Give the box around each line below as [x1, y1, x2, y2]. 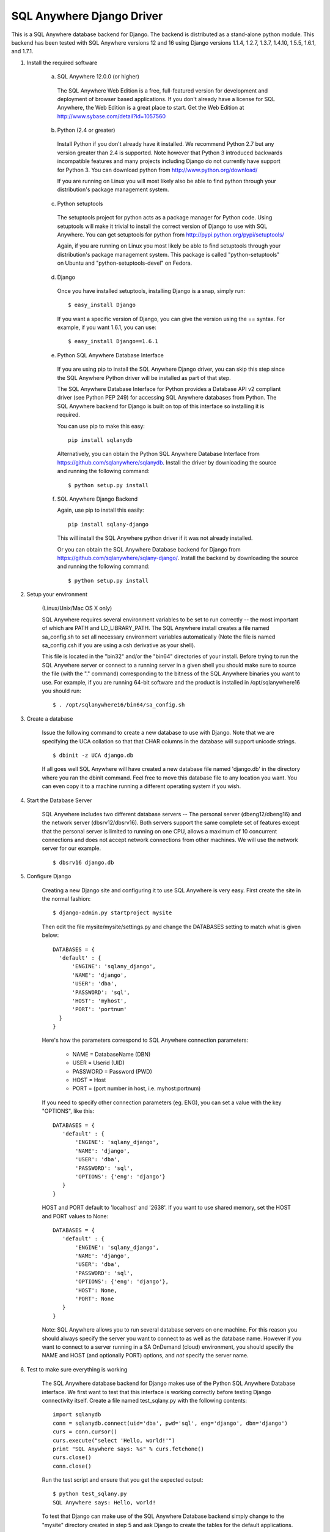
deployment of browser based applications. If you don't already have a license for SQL [57, 95, 275, 102]
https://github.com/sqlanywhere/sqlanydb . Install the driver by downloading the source [57, 458, 277, 466]
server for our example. [42, 844, 101, 852]
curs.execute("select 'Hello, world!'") [53, 1437, 175, 1444]
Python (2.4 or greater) [57, 126, 116, 134]
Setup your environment [26, 591, 88, 598]
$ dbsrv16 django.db [53, 859, 114, 866]
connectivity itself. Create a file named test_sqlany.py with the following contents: [42, 1397, 248, 1404]
